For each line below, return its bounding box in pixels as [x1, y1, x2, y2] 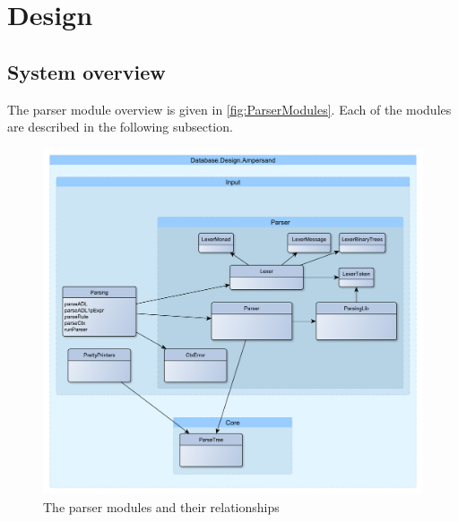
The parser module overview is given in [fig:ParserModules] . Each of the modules [7, 99, 452, 118]
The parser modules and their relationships [43, 497, 280, 516]
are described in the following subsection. [7, 117, 233, 136]
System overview [7, 57, 166, 85]
